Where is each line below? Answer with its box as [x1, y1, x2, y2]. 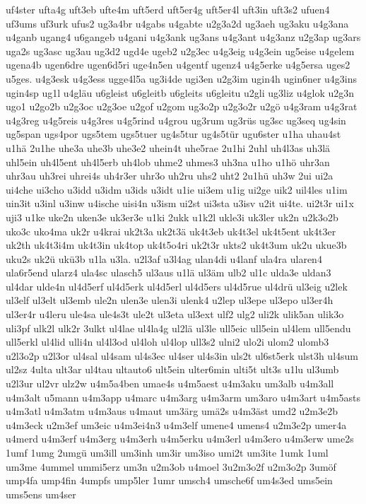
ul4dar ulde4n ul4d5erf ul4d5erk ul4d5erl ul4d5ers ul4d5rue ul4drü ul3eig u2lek [6, 279, 348, 293]
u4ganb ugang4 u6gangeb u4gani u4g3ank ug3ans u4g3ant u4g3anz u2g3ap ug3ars [6, 30, 361, 45]
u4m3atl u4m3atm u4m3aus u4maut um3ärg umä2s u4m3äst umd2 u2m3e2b [6, 404, 338, 418]
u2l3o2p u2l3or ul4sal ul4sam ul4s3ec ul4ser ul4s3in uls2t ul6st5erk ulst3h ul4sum [6, 348, 358, 363]
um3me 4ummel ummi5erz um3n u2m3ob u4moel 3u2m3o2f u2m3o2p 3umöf [6, 459, 336, 474]
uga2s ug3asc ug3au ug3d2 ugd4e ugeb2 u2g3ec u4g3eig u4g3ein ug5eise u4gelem [6, 43, 355, 58]
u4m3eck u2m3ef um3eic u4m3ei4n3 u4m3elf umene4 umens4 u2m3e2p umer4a [6, 417, 347, 432]
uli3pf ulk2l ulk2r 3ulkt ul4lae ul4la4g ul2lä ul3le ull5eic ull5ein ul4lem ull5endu [6, 320, 351, 335]
